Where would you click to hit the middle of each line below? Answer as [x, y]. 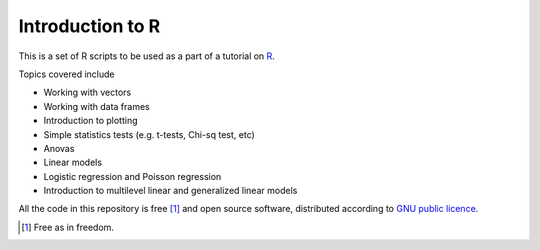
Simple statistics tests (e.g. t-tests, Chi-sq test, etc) [149, 134]
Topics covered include [66, 74]
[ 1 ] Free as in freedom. [68, 227]
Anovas [59, 148]
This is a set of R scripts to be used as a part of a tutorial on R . [146, 56]
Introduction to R [89, 26]
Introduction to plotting [91, 121]
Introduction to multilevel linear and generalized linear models [170, 191]
